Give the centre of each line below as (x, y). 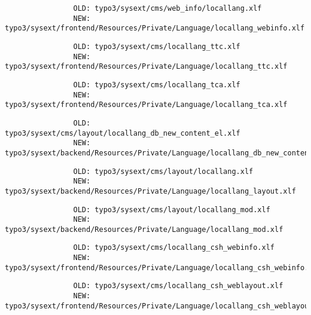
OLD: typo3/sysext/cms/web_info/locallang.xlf (167, 8)
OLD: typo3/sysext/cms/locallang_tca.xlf (157, 85)
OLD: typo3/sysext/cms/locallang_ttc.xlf (157, 46)
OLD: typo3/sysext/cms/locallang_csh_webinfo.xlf (174, 248)
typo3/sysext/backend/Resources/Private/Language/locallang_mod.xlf (144, 229)
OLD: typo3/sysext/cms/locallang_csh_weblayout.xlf (178, 286)
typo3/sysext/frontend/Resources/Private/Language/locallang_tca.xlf (146, 105)
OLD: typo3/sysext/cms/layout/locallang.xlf (163, 171)
